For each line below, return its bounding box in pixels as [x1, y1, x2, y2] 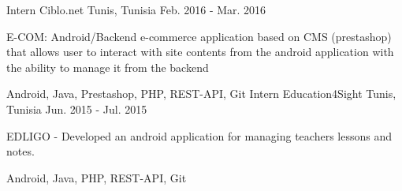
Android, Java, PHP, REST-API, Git [6, 169, 187, 185]
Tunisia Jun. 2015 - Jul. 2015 [6, 100, 147, 117]
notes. [6, 143, 35, 159]
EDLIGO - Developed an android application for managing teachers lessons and [6, 127, 392, 144]
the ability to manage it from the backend [6, 58, 209, 75]
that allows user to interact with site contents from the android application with [6, 43, 394, 60]
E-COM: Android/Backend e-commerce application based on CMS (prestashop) [6, 28, 392, 44]
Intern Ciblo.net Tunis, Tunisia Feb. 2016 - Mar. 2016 [6, 2, 266, 17]
